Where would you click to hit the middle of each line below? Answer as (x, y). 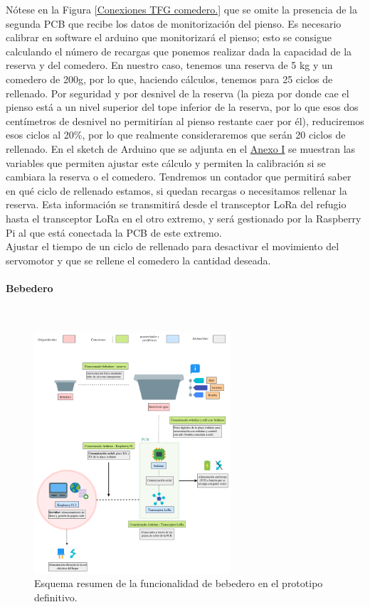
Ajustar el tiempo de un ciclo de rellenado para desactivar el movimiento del (173, 246)
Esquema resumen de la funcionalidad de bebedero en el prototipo (179, 583)
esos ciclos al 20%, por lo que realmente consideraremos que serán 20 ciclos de (176, 135)
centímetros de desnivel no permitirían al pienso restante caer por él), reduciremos (185, 120)
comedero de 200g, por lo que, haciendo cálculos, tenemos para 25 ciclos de (169, 79)
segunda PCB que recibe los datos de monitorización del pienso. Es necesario (174, 23)
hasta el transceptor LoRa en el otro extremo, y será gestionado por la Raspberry (184, 218)
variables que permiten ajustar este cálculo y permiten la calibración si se (166, 162)
